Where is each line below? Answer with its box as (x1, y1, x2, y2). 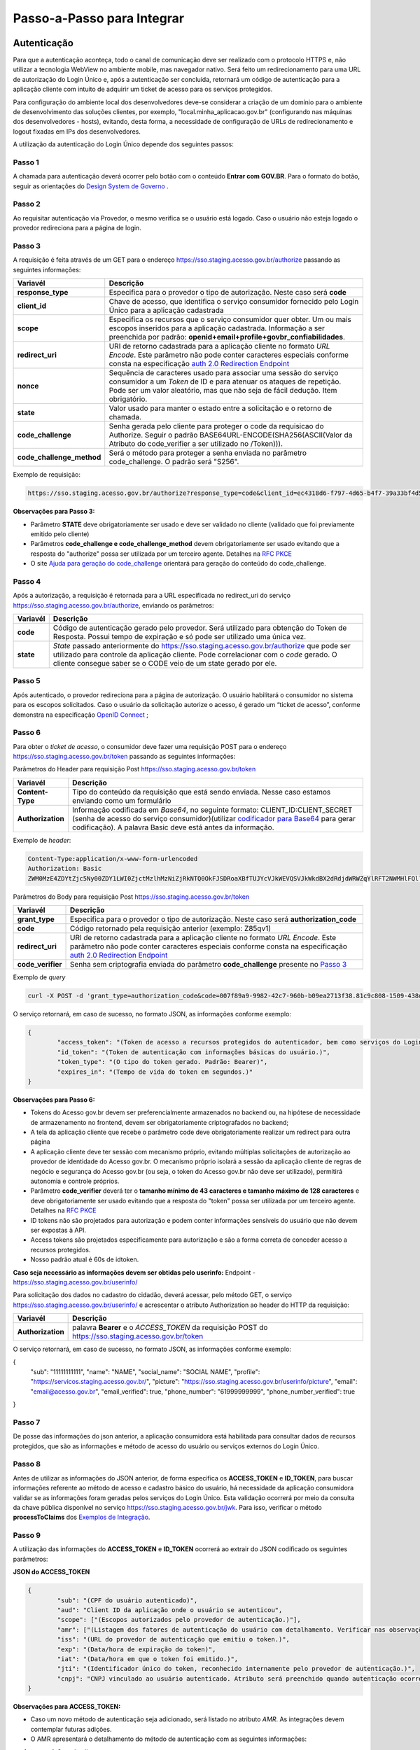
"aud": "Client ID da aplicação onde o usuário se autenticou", (57, 1606, 283, 1613)
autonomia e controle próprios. (30, 1177, 120, 1186)
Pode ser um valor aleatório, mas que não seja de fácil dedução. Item (108, 386, 337, 395)
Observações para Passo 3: (13, 507, 95, 516)
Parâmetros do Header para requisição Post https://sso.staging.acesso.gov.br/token (13, 765, 256, 773)
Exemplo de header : (13, 836, 71, 844)
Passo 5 (13, 676, 41, 686)
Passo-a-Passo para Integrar (13, 10, 185, 26)
